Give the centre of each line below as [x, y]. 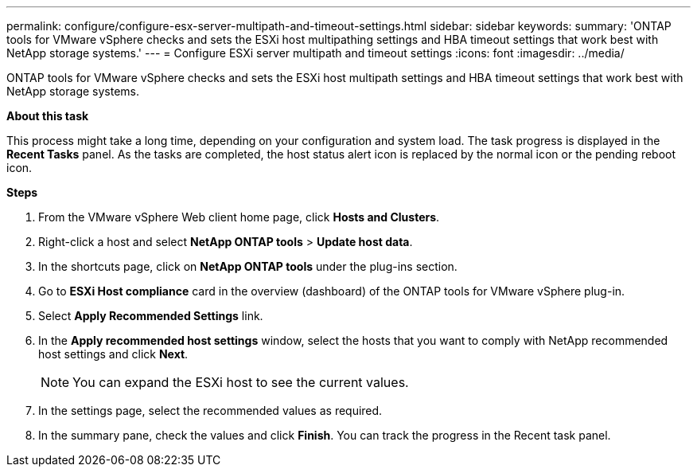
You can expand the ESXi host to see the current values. [241, 382]
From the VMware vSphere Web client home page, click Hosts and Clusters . [239, 217]
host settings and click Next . [113, 354]
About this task [48, 116]
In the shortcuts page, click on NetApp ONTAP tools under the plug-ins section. [248, 266]
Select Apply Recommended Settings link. [151, 316]
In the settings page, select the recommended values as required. [210, 410]
